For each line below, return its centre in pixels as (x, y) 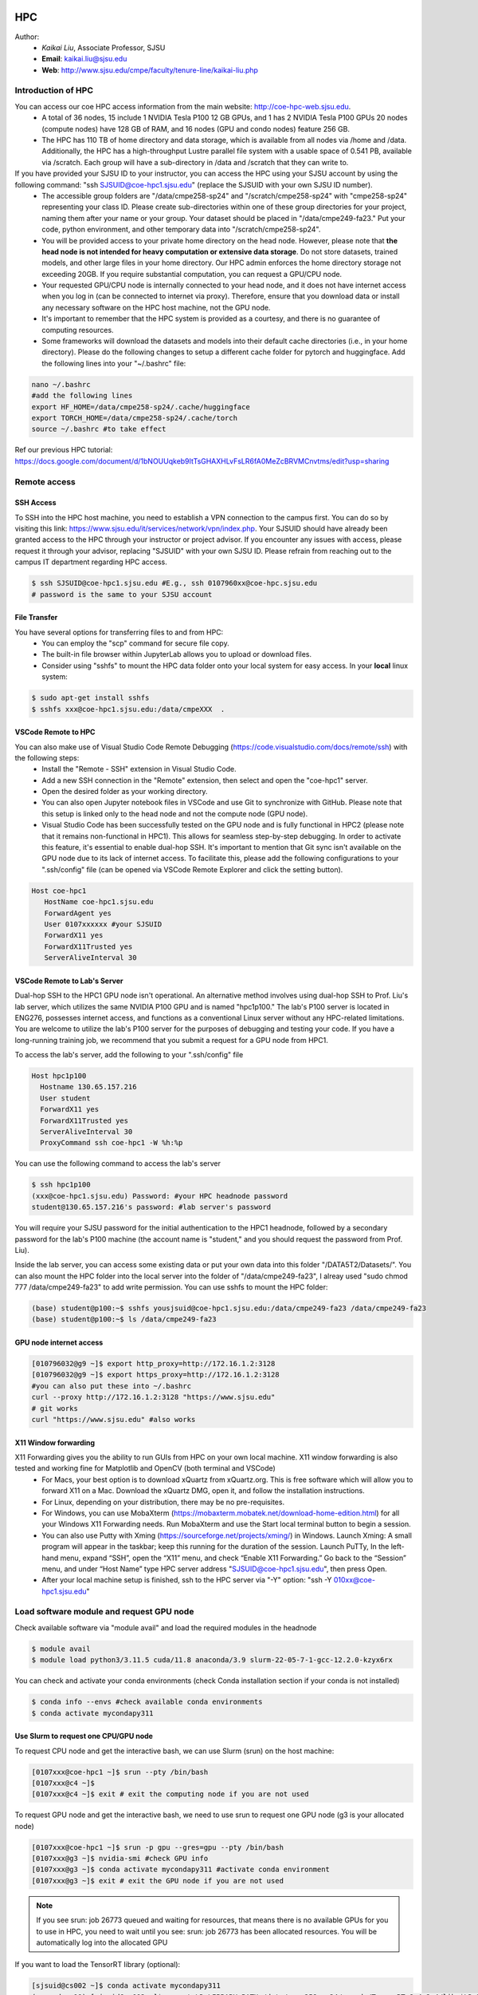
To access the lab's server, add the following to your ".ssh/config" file (129, 1055)
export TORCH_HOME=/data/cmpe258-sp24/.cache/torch (135, 418)
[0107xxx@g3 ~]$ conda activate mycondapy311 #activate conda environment (181, 1870)
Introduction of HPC (54, 90)
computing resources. (78, 330)
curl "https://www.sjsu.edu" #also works (114, 1420)
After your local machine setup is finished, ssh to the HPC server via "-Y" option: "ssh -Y (187, 1580)
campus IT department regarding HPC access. (91, 562)
